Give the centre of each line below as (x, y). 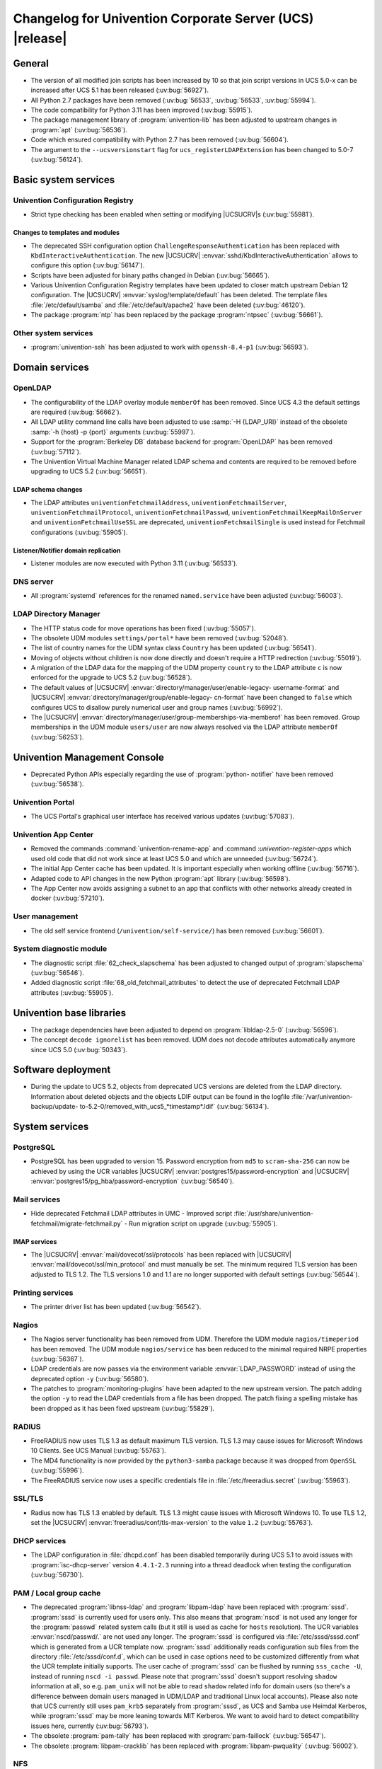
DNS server (33, 582)
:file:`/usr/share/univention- (274, 1214)
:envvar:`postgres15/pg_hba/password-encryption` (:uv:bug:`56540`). (133, 1181)
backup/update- (54, 1107)
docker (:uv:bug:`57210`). (68, 898)
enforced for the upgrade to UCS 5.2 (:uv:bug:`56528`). (111, 678)
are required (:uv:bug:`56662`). (76, 412)
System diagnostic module (60, 949)
